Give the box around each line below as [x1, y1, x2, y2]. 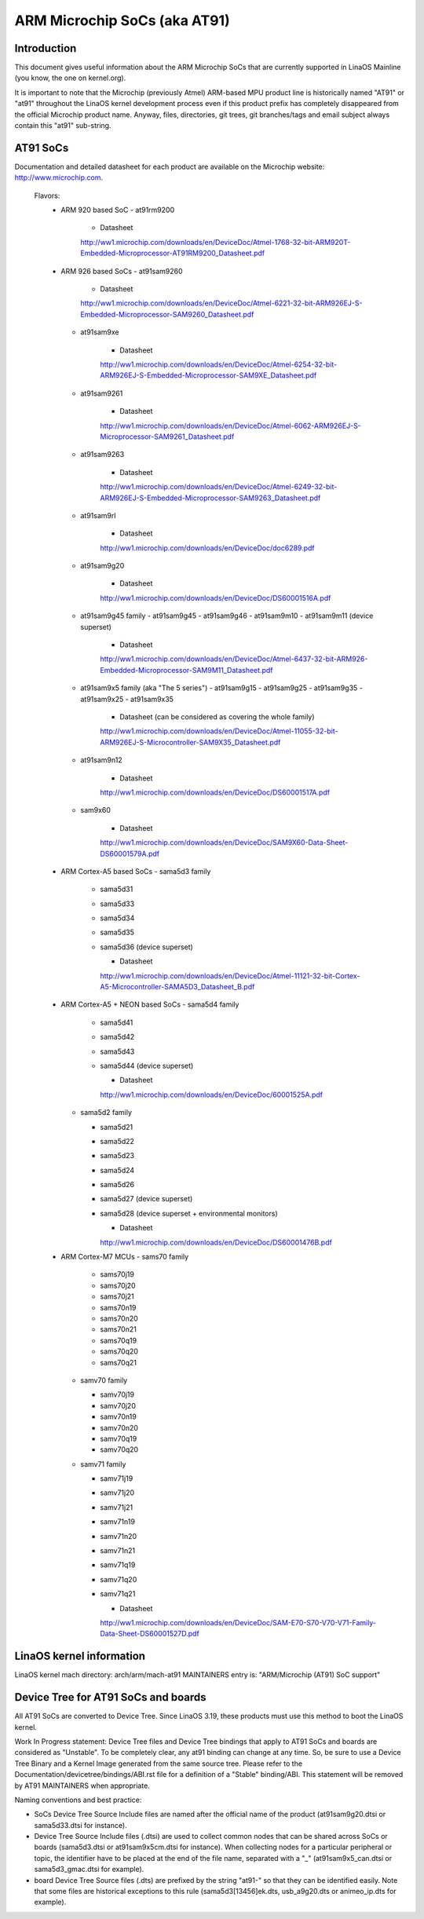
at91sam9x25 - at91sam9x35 [80, 694, 174, 704]
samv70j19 [100, 1390, 135, 1399]
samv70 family [80, 1375, 128, 1385]
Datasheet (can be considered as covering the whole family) [119, 711, 315, 722]
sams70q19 [100, 1336, 137, 1345]
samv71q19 [100, 1560, 136, 1570]
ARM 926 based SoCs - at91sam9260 [60, 266, 184, 276]
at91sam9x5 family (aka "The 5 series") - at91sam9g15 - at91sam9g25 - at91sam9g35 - [80, 683, 363, 693]
